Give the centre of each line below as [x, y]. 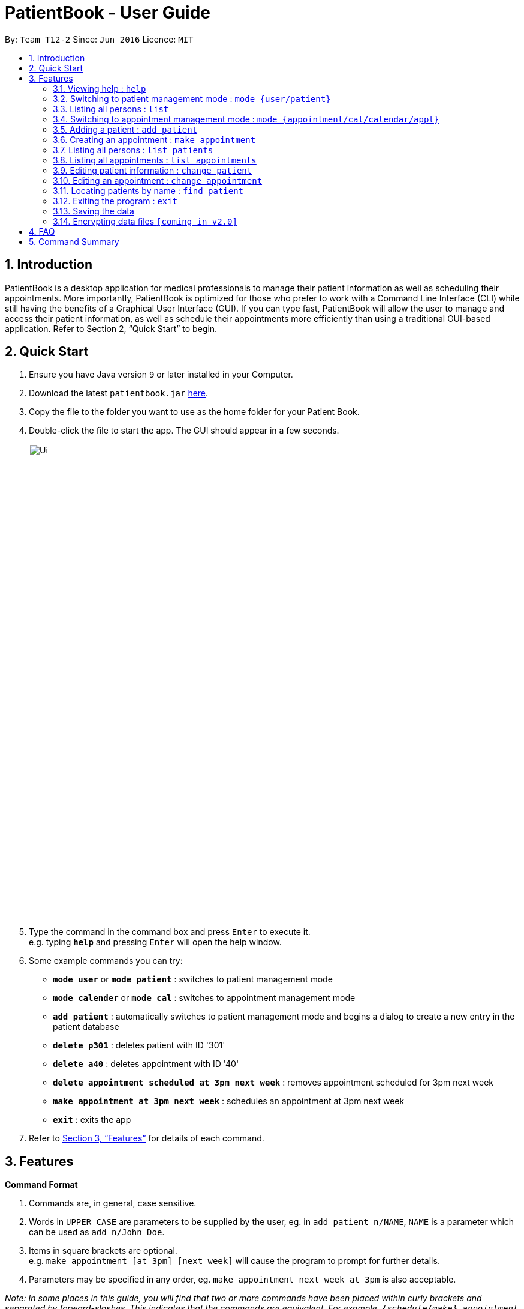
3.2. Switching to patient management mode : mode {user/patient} [192, 98]
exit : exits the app [92, 1120]
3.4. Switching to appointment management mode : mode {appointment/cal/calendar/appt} [246, 119]
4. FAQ [42, 231]
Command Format [41, 1185]
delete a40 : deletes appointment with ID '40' [146, 1064]
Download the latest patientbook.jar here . [119, 393]
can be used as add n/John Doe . [97, 1232]
